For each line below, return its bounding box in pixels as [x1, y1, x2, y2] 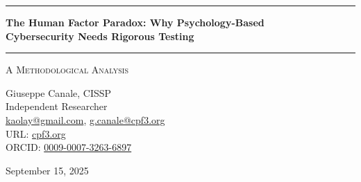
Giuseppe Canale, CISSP [6, 85, 112, 100]
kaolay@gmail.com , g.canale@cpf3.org [6, 112, 165, 127]
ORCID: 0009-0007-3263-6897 [6, 140, 132, 154]
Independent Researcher [6, 99, 108, 113]
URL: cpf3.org [6, 126, 66, 140]
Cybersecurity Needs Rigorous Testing [6, 28, 194, 43]
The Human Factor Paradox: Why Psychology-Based [6, 15, 265, 29]
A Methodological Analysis [6, 62, 129, 77]
